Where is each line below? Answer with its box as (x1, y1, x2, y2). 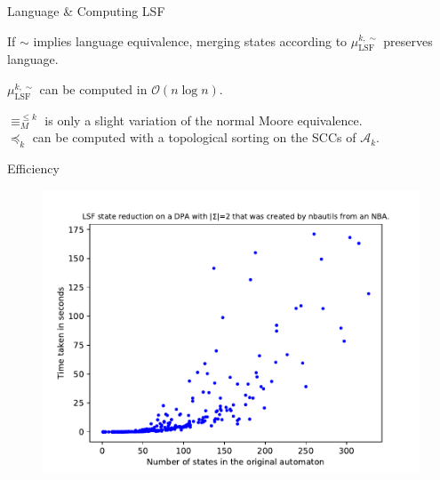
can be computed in (39, 79, 148, 98)
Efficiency (7, 159, 60, 178)
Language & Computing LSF (7, 2, 165, 20)
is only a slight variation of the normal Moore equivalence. (44, 110, 363, 129)
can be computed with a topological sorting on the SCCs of (32, 128, 356, 147)
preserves (383, 31, 433, 50)
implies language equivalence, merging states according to (33, 31, 348, 50)
